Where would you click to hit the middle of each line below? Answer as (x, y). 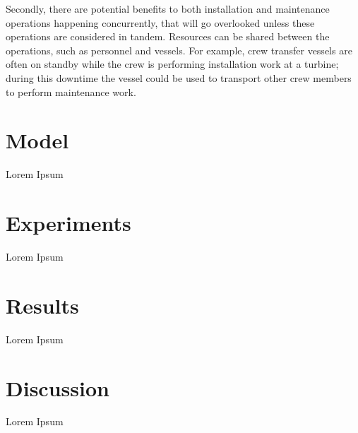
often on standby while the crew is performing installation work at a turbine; (172, 64)
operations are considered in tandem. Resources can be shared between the (168, 36)
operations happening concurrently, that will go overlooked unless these (160, 22)
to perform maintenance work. (71, 91)
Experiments (68, 223)
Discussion (58, 387)
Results (42, 305)
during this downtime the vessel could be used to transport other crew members (179, 77)
